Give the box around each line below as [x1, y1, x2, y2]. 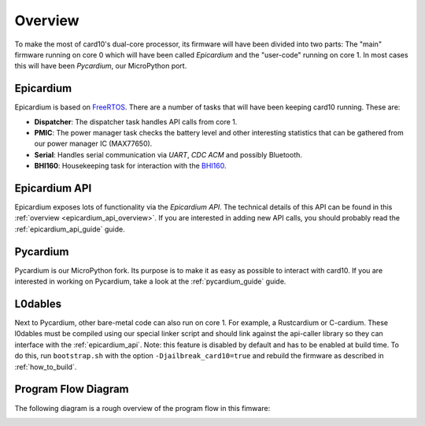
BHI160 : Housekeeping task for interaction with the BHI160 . [34, 161, 227, 171]
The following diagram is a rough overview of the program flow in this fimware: [14, 403, 271, 413]
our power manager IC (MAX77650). [34, 139, 153, 149]
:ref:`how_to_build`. [14, 362, 77, 372]
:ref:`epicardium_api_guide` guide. [14, 224, 125, 234]
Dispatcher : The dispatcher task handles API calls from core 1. [34, 117, 238, 126]
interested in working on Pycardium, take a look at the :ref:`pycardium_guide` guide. [14, 276, 286, 287]
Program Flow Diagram [14, 383, 129, 396]
